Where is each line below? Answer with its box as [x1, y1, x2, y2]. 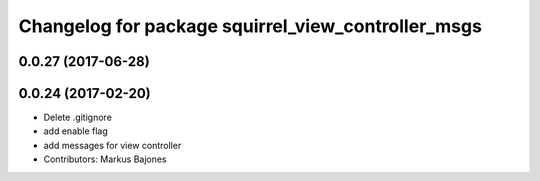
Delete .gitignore [43, 111, 112, 124]
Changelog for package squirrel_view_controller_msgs [18, 15, 482, 37]
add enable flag [43, 125, 109, 137]
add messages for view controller [43, 139, 182, 151]
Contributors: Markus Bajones [43, 153, 167, 165]
